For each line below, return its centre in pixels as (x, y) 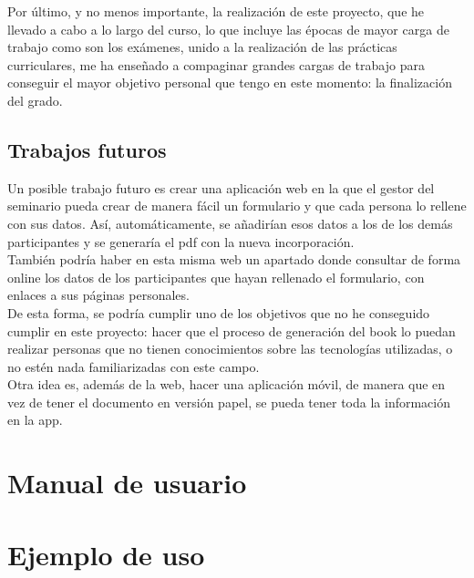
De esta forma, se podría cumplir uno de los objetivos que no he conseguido (219, 312)
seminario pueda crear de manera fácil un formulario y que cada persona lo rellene (237, 206)
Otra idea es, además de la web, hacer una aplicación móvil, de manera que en (227, 384)
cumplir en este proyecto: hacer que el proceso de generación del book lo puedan (232, 330)
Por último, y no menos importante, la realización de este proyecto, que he (216, 11)
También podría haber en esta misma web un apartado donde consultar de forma (234, 259)
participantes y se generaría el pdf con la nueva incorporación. (181, 241)
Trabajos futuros (87, 149)
